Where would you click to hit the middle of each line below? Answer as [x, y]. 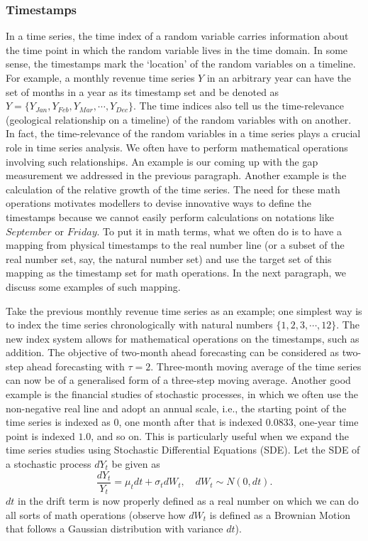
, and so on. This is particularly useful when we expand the [220, 435]
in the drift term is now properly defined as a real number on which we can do [188, 501]
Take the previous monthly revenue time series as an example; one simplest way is [184, 310]
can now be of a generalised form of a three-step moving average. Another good [178, 380]
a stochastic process [49, 464]
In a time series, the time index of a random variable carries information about [177, 36]
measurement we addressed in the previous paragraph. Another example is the [176, 175]
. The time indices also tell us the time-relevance [238, 106]
